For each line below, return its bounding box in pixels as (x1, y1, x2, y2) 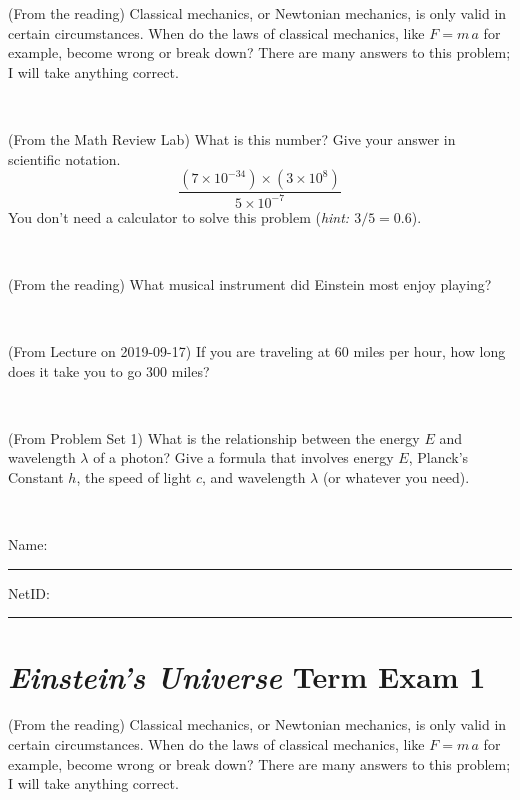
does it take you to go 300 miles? (8, 360, 210, 381)
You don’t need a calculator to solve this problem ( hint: (8, 206, 350, 227)
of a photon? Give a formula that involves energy (93, 447, 394, 468)
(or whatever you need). (322, 466, 470, 487)
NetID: (8, 582, 50, 603)
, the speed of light (76, 466, 192, 487)
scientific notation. (8, 148, 121, 169)
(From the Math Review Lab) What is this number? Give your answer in (8, 128, 456, 149)
